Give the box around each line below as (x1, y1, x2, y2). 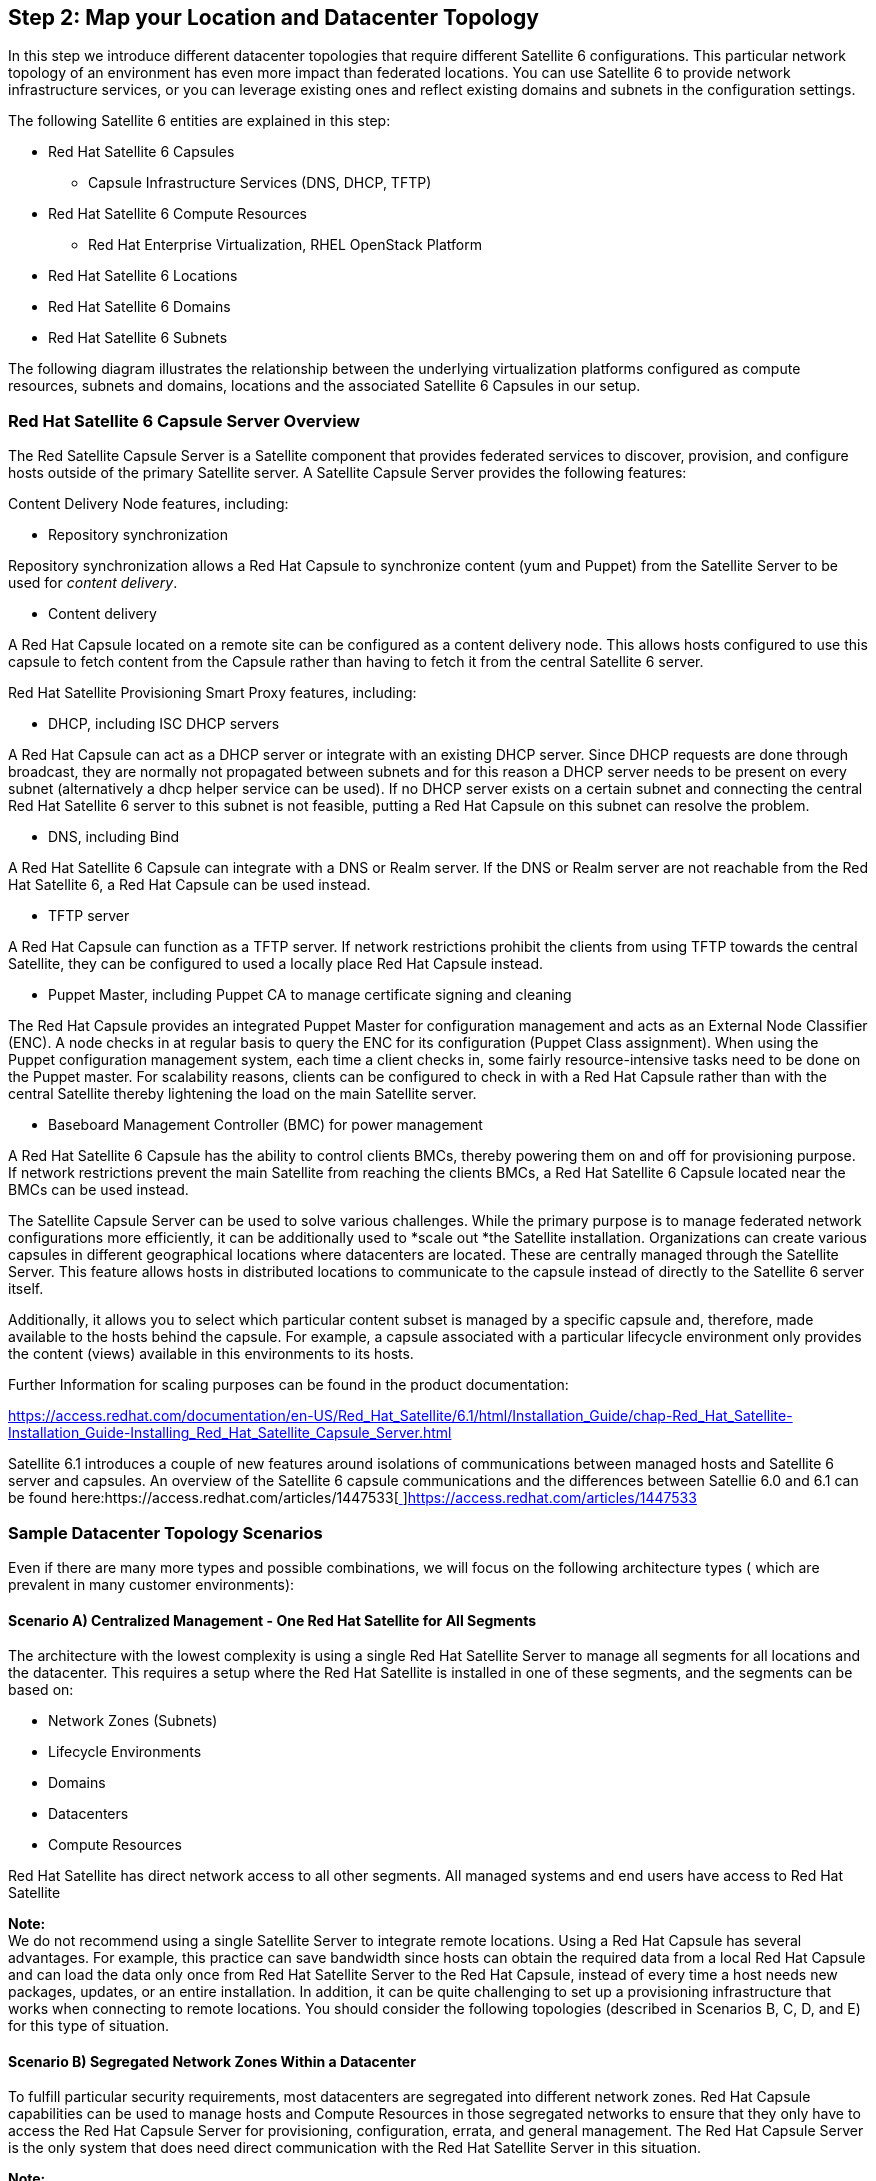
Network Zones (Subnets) (48, 1712, 218, 1730)
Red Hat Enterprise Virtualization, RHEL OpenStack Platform (88, 236, 482, 254)
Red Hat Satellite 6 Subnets (48, 329, 228, 347)
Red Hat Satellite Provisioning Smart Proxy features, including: (8, 684, 417, 702)
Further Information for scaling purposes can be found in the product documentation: (8, 1376, 569, 1394)
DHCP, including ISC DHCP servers (48, 715, 280, 733)
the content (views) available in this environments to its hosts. (8, 1345, 414, 1363)
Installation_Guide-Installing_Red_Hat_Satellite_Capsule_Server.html (8, 1424, 452, 1442)
